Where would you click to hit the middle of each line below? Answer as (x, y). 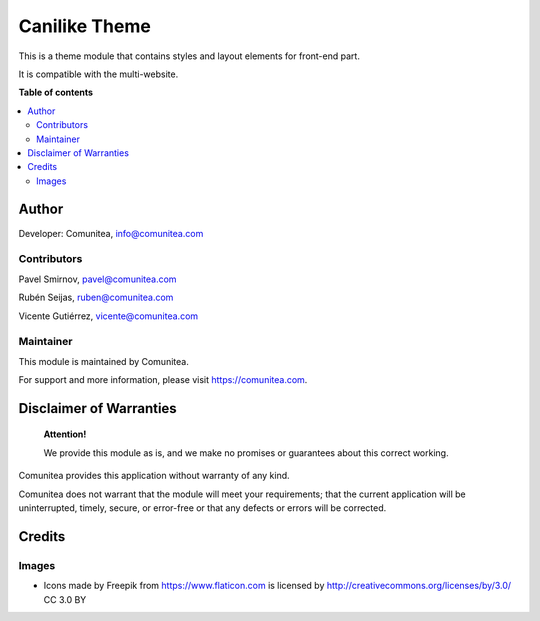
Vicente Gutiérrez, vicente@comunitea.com (108, 316)
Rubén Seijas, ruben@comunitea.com (96, 297)
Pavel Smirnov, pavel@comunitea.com (97, 279)
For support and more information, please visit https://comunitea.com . (163, 380)
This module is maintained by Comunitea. (103, 361)
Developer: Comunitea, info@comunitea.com (111, 233)
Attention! (65, 434)
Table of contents (56, 92)
